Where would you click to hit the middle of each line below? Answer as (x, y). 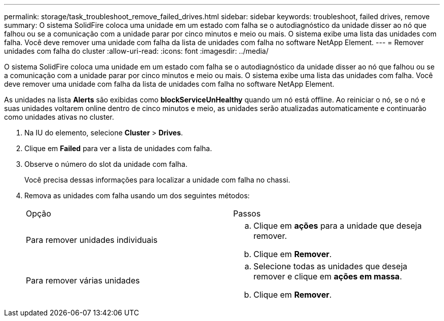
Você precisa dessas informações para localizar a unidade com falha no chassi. (157, 180)
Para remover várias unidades (83, 280)
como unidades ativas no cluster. (59, 117)
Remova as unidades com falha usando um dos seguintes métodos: (137, 195)
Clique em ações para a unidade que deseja (338, 226)
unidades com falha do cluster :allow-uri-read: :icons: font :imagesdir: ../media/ (136, 51)
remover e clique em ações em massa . (328, 276)
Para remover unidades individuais (92, 240)
